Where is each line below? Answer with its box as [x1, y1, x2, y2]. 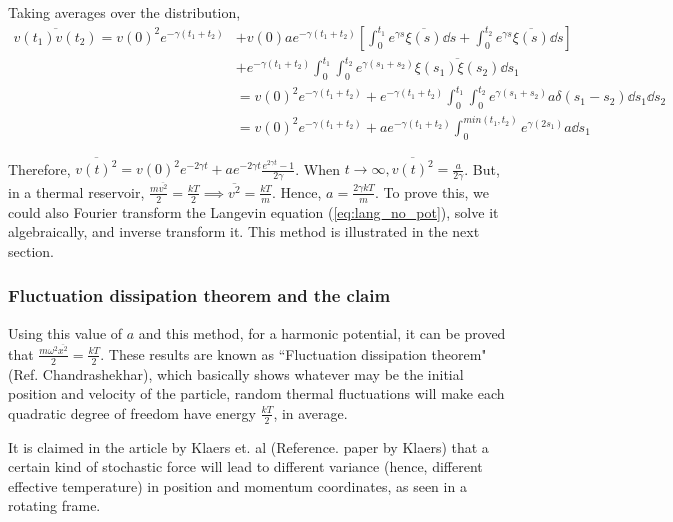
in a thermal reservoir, [8, 181, 145, 202]
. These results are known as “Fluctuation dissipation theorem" [100, 343, 487, 364]
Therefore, [8, 158, 71, 179]
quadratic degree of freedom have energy [8, 402, 256, 423]
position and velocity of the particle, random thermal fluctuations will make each [8, 383, 505, 404]
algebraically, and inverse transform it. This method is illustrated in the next [8, 221, 480, 242]
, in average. [273, 402, 348, 423]
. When [295, 158, 340, 179]
